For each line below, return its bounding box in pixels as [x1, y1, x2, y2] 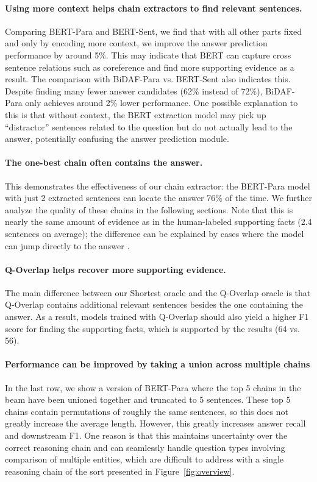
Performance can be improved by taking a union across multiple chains [5, 358, 310, 370]
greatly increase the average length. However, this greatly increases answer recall [5, 417, 306, 430]
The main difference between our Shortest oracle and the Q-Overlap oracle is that [5, 286, 311, 299]
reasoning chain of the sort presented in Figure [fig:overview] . [5, 464, 235, 477]
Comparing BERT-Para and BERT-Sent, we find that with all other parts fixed [5, 24, 302, 37]
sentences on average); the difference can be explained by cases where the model [5, 227, 304, 239]
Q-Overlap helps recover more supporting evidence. [5, 263, 226, 275]
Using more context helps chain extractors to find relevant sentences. [5, 1, 302, 14]
